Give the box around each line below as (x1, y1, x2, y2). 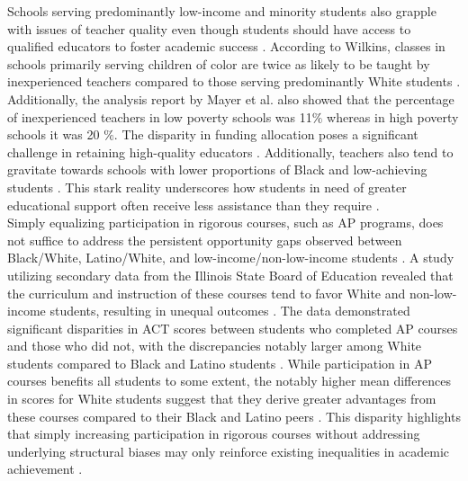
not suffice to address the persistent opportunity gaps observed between (7, 230, 402, 249)
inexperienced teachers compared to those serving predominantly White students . (7, 72, 461, 91)
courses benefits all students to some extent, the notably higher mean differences (7, 371, 451, 390)
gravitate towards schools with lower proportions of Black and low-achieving (7, 160, 427, 179)
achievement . (7, 459, 83, 478)
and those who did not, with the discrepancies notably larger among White (7, 336, 422, 355)
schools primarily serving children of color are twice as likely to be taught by (7, 54, 430, 73)
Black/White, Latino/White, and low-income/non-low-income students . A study (7, 248, 454, 267)
